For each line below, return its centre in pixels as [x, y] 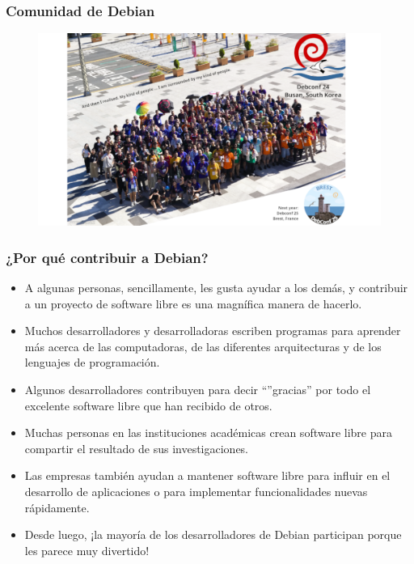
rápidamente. [57, 507]
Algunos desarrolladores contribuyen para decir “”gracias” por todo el [198, 390]
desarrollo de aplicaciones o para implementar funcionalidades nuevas [196, 492]
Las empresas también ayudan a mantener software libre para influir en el [207, 475]
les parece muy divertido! [87, 550]
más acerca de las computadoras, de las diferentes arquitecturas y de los [203, 346]
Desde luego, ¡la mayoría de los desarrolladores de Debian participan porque [213, 534]
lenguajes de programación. [92, 362]
